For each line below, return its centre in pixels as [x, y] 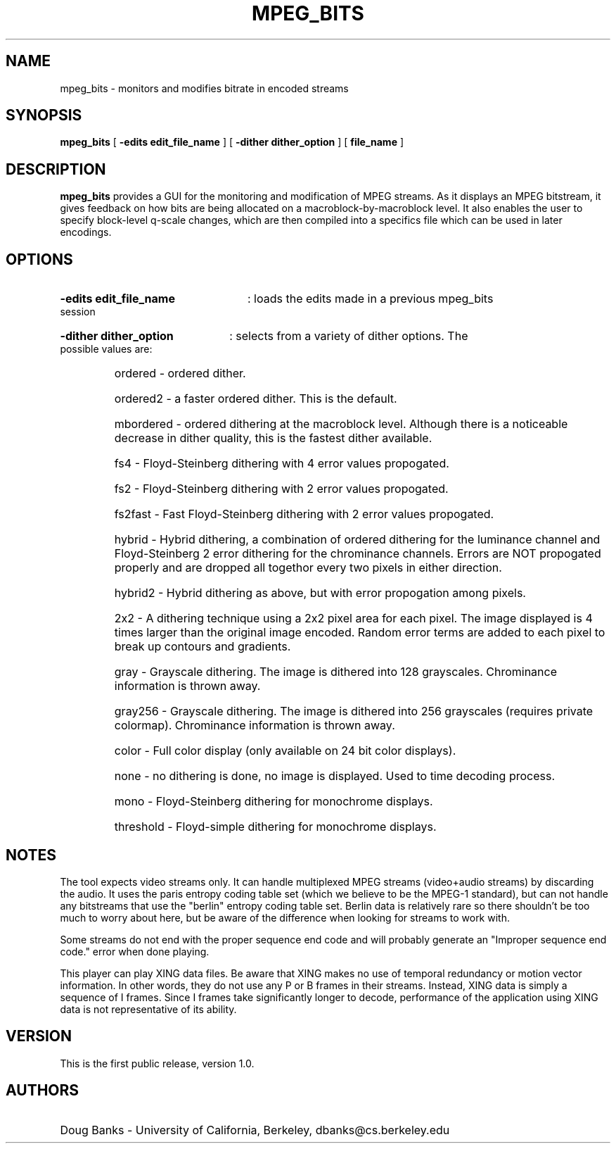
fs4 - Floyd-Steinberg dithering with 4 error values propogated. [282, 464]
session [78, 312]
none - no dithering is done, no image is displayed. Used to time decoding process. [334, 776]
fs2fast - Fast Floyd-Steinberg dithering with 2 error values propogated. [304, 514]
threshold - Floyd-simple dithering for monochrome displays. [275, 827]
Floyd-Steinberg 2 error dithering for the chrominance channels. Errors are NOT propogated [358, 554]
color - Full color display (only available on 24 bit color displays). [285, 751]
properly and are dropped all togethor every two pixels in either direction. [308, 568]
